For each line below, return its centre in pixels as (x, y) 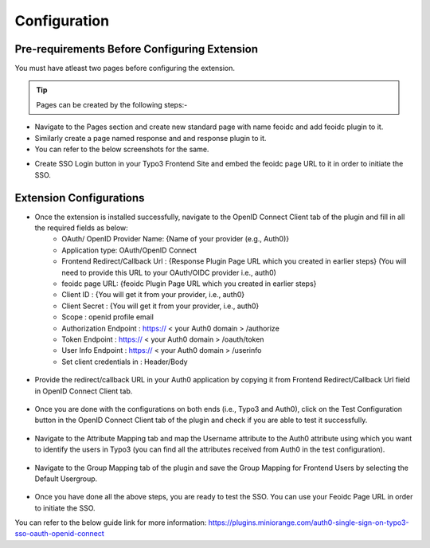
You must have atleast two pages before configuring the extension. (125, 68)
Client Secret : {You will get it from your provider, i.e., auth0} (160, 306)
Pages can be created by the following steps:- (112, 104)
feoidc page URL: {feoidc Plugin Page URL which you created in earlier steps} (189, 284)
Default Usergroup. (66, 479)
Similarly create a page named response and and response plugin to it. (150, 138)
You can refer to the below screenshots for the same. (122, 149)
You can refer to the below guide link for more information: (111, 523)
